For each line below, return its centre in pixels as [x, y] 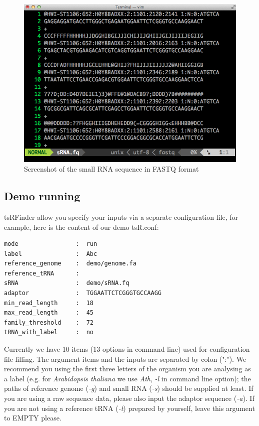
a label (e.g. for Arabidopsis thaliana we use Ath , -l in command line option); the [127, 378]
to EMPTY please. [33, 418]
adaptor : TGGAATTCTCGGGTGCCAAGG [83, 293]
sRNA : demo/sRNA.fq [67, 283]
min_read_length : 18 [49, 303]
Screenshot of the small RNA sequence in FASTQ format [111, 169]
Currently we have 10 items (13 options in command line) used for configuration [127, 349]
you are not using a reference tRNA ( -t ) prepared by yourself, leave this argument [129, 408]
